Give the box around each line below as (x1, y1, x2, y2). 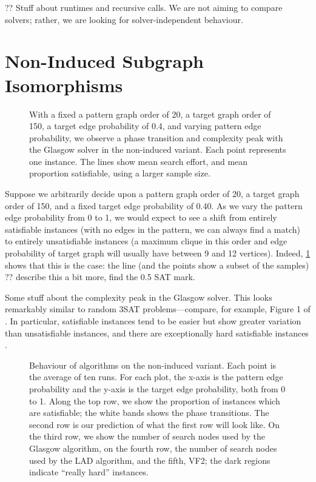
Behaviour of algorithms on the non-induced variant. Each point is (29, 358, 277, 371)
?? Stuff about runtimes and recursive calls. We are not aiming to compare (5, 1, 283, 13)
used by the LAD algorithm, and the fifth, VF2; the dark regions (29, 454, 271, 466)
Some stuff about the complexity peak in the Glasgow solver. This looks (5, 290, 272, 303)
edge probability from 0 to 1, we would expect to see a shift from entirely (5, 211, 277, 224)
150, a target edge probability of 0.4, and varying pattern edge (29, 119, 261, 132)
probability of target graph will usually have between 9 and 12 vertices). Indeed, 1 (5, 247, 311, 259)
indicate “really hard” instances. (29, 466, 149, 478)
